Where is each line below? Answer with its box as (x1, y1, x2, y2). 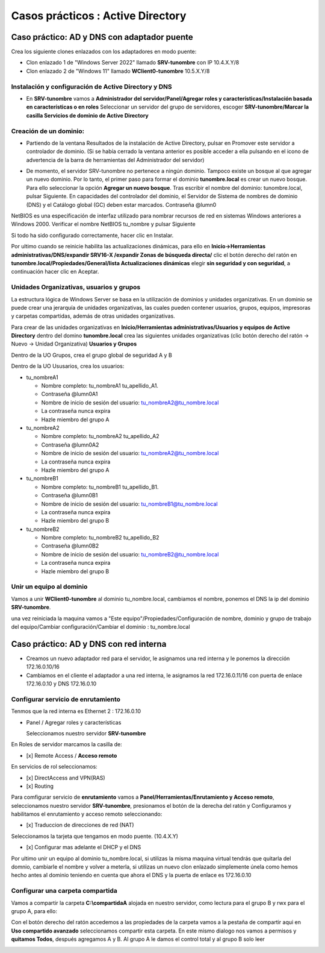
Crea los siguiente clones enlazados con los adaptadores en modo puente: (11, 48, 197, 55)
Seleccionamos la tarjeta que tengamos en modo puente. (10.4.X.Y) (11, 832, 179, 840)
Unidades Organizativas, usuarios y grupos (11, 283, 141, 292)
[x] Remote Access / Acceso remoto (26, 752, 117, 759)
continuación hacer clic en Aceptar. (11, 268, 99, 275)
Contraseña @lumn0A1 (41, 391, 98, 398)
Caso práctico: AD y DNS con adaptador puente (11, 32, 193, 42)
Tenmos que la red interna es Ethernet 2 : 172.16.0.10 (11, 708, 141, 715)
